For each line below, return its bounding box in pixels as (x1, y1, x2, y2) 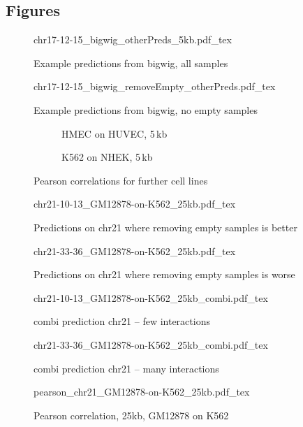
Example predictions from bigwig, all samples (34, 55, 228, 70)
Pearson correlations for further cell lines (34, 173, 208, 187)
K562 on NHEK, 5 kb (61, 150, 153, 164)
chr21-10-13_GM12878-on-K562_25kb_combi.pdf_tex (34, 290, 268, 305)
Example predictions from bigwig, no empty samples (34, 102, 258, 117)
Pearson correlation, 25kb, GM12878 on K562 (34, 407, 229, 422)
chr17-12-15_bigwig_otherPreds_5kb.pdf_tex (34, 32, 232, 47)
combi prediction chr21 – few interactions (34, 314, 210, 328)
